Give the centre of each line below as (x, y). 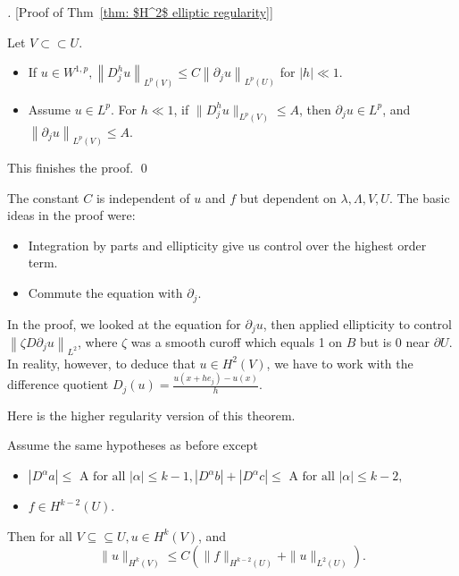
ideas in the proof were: (71, 215)
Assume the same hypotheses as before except (133, 445)
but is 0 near (395, 341)
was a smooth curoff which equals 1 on (237, 341)
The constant (43, 197)
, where (97, 341)
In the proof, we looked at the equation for (124, 323)
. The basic (419, 197)
